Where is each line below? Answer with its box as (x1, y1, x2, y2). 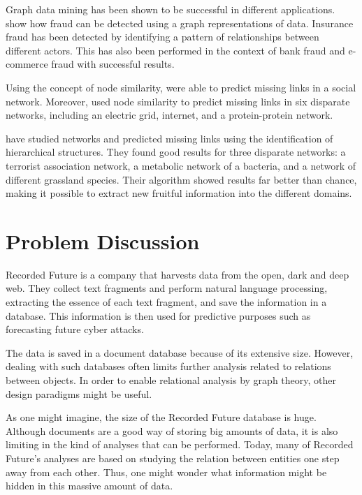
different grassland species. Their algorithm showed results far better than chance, (6, 172, 357, 186)
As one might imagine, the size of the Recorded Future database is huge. (6, 410, 317, 424)
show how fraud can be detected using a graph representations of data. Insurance (6, 15, 354, 30)
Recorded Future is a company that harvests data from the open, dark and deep (6, 267, 349, 281)
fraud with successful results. (51, 57, 175, 71)
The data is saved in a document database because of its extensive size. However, (6, 345, 354, 360)
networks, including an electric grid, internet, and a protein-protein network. (6, 108, 333, 122)
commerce (6, 57, 48, 71)
